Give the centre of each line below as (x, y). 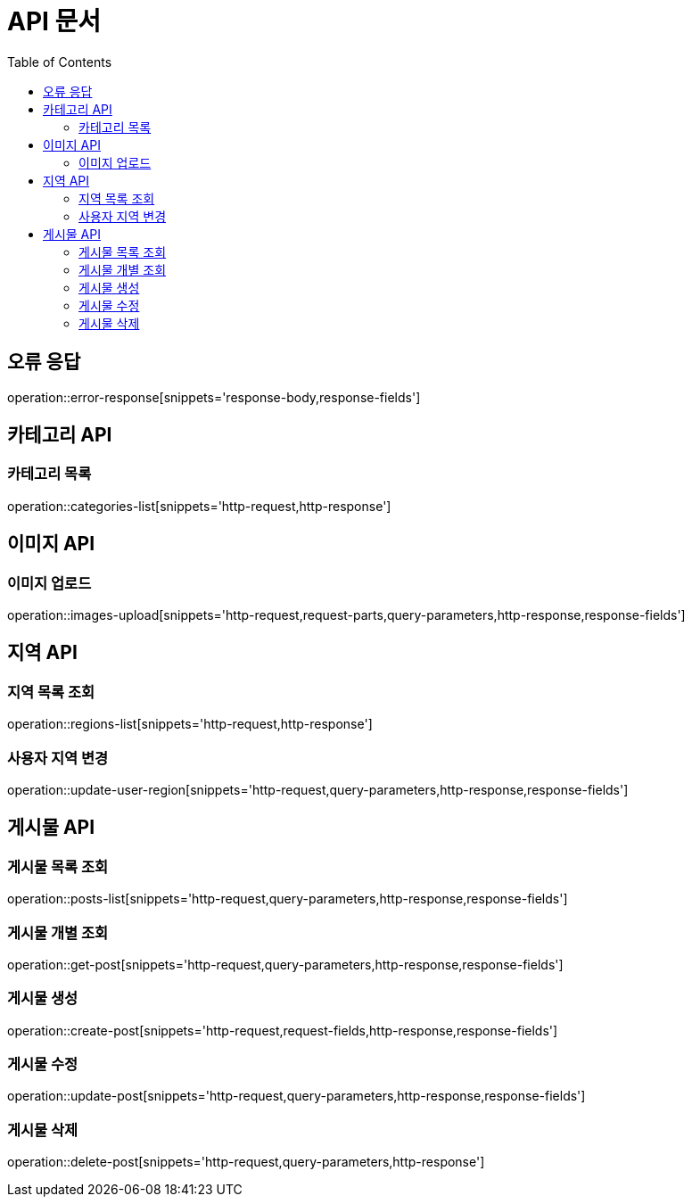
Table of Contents (60, 62)
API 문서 (54, 21)
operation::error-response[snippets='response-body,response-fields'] (214, 397)
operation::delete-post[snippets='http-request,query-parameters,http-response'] (246, 1162)
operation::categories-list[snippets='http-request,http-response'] (199, 506)
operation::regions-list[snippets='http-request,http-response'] (190, 724)
